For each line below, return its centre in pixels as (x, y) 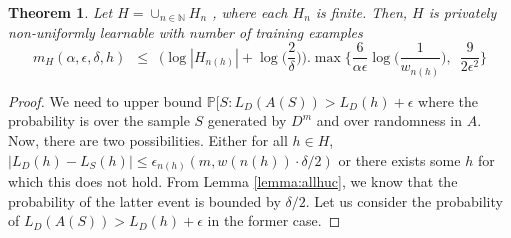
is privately (462, 12)
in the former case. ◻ (274, 220)
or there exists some (399, 159)
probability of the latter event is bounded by (144, 200)
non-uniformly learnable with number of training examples (185, 31)
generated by (247, 120)
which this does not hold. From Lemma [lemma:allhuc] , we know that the (233, 181)
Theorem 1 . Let (60, 12)
